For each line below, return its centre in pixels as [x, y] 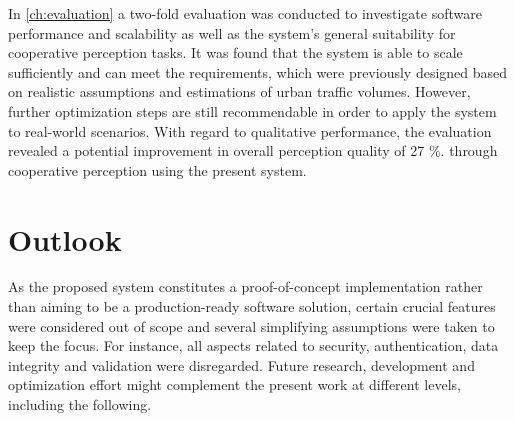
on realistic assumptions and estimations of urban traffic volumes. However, [239, 91]
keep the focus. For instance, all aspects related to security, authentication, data [253, 345]
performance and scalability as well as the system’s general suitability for [232, 32]
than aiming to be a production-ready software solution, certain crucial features [252, 306]
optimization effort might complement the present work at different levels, [234, 384]
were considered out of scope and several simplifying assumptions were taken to [251, 325]
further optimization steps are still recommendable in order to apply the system [252, 110]
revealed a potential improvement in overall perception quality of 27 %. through [253, 150]
